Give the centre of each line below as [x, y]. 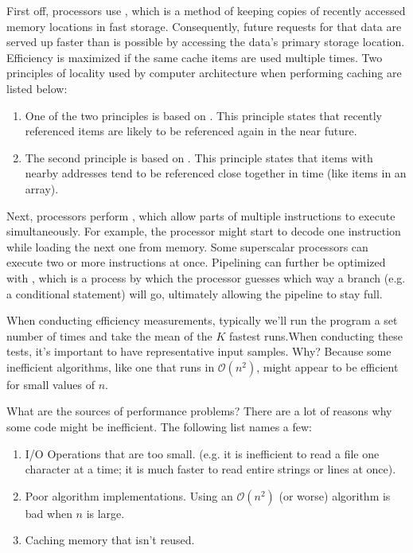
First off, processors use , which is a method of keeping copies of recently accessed [206, 10]
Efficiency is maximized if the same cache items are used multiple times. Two [195, 57]
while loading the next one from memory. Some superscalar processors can [187, 246]
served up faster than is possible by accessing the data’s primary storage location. [206, 42]
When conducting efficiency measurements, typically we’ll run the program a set [202, 320]
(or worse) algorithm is [335, 495]
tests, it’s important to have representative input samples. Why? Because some [199, 351]
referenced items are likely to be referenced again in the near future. [191, 131]
